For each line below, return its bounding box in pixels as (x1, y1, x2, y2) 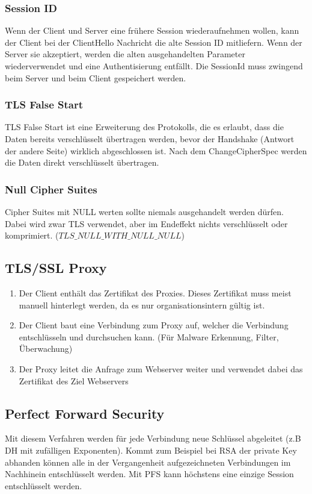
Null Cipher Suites (5, 181, 97, 196)
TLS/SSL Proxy (5, 258, 107, 277)
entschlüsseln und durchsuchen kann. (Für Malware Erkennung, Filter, (19, 330, 279, 343)
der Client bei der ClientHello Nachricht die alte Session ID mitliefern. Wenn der (5, 36, 302, 48)
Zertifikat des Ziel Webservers (19, 374, 129, 387)
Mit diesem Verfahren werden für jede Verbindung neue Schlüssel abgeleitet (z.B (5, 432, 301, 445)
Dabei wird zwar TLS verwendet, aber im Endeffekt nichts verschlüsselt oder (5, 217, 288, 230)
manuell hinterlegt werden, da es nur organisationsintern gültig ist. (19, 298, 265, 311)
